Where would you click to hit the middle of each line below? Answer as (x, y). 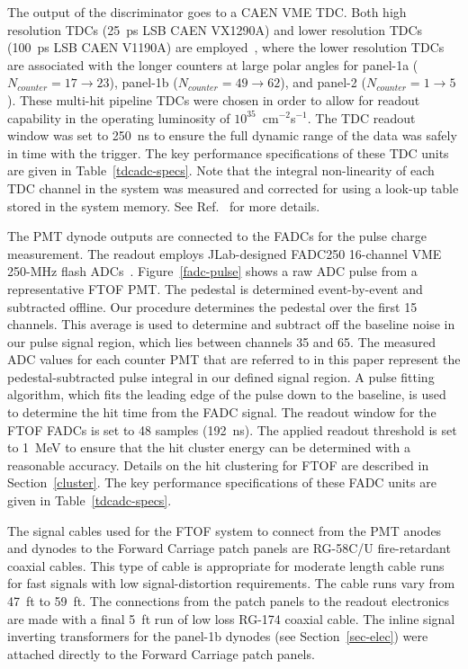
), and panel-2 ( (323, 82)
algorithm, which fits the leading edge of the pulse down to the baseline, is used (227, 394)
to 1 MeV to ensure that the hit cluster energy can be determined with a (209, 447)
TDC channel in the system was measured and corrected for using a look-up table (233, 187)
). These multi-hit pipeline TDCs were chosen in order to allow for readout (214, 99)
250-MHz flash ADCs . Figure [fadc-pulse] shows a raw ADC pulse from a (212, 271)
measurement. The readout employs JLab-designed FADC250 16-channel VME (225, 253)
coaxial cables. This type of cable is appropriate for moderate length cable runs (226, 565)
